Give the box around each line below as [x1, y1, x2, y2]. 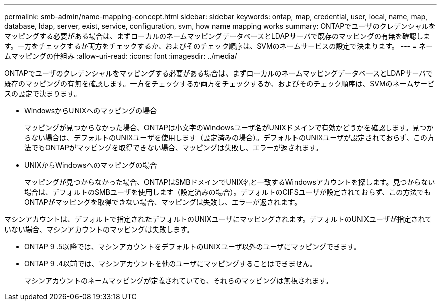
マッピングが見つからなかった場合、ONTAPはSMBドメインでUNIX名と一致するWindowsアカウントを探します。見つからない [24, 178, 435, 186]
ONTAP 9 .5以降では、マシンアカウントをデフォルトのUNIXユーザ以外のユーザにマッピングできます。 [24, 242, 361, 251]
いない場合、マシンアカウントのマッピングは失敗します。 [4, 225, 194, 234]
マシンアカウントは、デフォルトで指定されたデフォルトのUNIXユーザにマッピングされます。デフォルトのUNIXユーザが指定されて [4, 215, 432, 223]
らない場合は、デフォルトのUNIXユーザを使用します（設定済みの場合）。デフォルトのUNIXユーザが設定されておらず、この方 [24, 133, 434, 142]
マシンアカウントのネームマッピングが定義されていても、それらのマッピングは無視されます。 [24, 276, 333, 285]
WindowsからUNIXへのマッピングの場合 [24, 106, 157, 115]
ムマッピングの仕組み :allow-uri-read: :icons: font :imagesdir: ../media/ [4, 52, 237, 60]
